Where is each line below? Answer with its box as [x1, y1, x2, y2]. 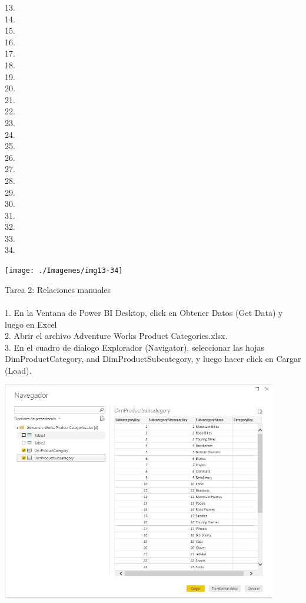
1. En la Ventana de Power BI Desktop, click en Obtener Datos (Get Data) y [5, 306, 283, 318]
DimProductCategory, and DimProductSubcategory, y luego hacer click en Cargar [5, 352, 301, 365]
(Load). [5, 364, 32, 376]
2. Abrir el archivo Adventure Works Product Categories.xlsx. [5, 329, 228, 342]
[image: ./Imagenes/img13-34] [5, 266, 123, 275]
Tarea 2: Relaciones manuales [5, 283, 111, 295]
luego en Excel [5, 318, 57, 330]
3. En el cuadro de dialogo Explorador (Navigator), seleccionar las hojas [5, 341, 265, 353]
